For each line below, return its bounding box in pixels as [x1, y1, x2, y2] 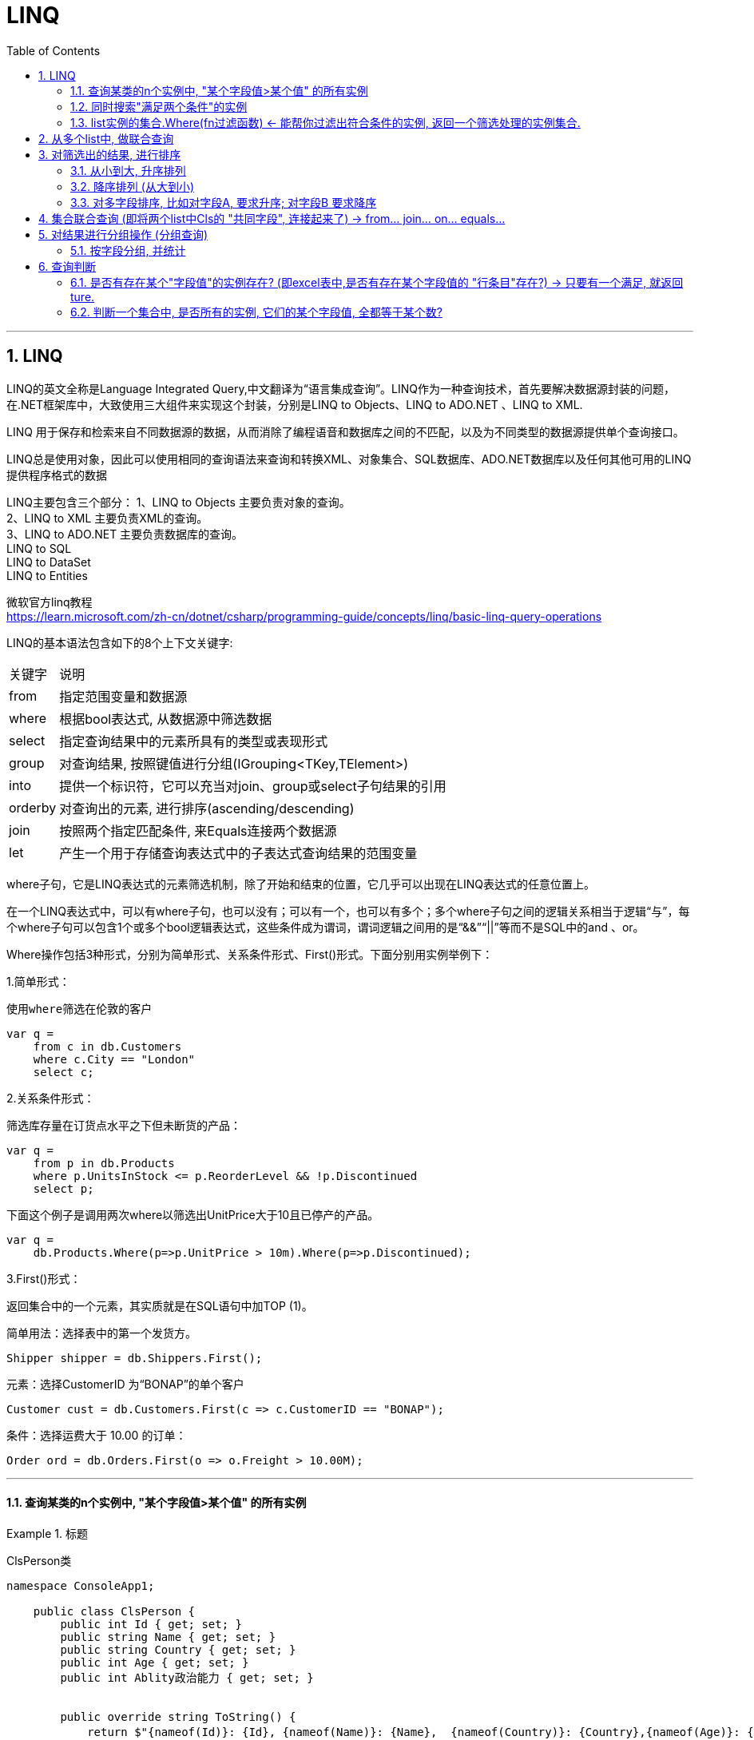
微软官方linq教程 [6, 594, 93, 609]
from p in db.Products [33, 1156, 175, 1170]
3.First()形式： [6, 1271, 81, 1285]
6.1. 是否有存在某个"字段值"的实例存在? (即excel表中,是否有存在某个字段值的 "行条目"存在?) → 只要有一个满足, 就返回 [70, 275, 684, 289]
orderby [9, 799, 57, 816]
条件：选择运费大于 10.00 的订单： [6, 1428, 187, 1442]
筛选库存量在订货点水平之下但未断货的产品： [6, 1118, 241, 1132]
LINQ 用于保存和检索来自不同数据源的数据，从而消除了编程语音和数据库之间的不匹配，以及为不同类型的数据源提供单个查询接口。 [6, 424, 685, 439]
